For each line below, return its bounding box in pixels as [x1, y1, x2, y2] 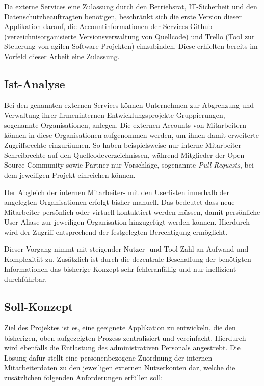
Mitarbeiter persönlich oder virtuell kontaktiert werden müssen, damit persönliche [4, 206, 260, 217]
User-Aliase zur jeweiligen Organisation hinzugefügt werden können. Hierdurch [4, 216, 250, 227]
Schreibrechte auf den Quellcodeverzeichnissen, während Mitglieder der [4, 149, 225, 160]
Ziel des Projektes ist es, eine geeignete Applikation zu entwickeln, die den [4, 322, 236, 333]
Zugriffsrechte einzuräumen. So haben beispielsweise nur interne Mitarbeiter [4, 140, 241, 150]
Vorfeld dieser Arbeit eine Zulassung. [4, 50, 120, 61]
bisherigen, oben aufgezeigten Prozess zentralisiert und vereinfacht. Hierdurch [4, 332, 246, 343]
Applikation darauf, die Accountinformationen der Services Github [4, 21, 213, 32]
